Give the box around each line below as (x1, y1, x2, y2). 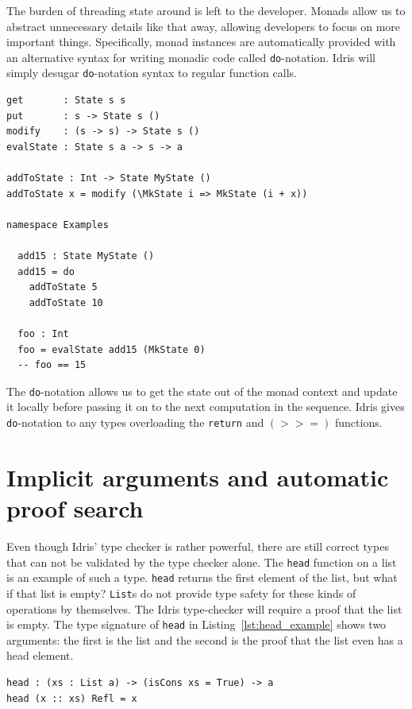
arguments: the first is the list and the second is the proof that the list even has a (6, 631, 403, 648)
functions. (334, 414, 383, 431)
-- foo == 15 (17, 359, 87, 371)
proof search (6, 492, 144, 525)
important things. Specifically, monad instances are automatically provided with (6, 33, 396, 50)
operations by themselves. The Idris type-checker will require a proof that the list (6, 600, 402, 617)
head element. (6, 647, 74, 664)
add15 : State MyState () (17, 250, 155, 262)
